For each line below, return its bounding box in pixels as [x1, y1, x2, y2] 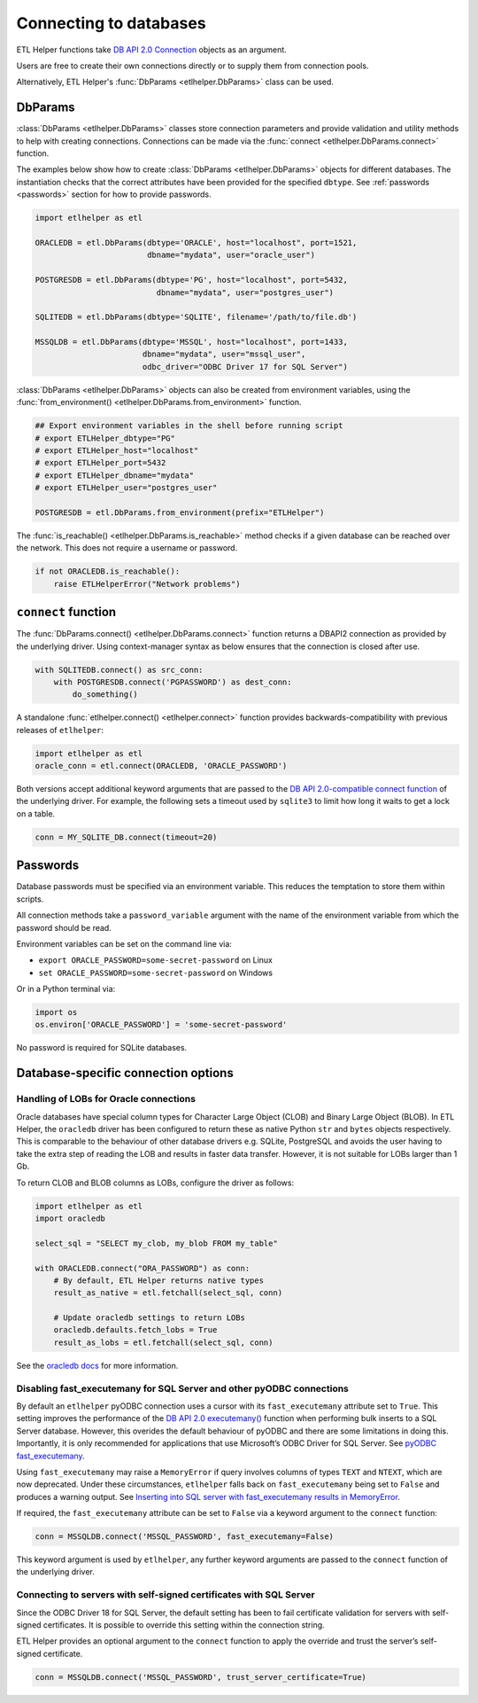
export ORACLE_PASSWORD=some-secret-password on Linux [38, 955, 274, 965]
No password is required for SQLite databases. [16, 1043, 188, 1053]
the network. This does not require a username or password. [16, 543, 238, 553]
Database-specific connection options [16, 1066, 234, 1081]
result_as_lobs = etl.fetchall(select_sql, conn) [53, 1337, 274, 1348]
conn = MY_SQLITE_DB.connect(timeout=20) [35, 832, 218, 842]
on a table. [16, 808, 56, 819]
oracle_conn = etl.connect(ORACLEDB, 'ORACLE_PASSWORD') [35, 761, 288, 771]
